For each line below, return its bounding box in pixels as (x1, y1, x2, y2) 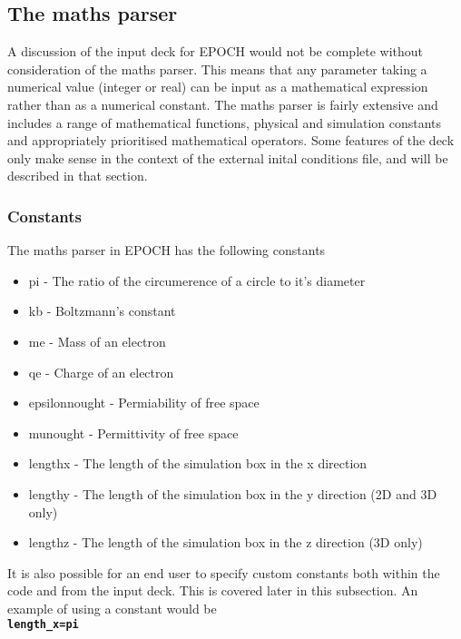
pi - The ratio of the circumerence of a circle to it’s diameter (28, 270, 366, 290)
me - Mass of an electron (28, 331, 166, 350)
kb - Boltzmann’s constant (28, 301, 176, 320)
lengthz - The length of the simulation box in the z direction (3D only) (28, 533, 423, 552)
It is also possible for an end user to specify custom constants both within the (7, 563, 440, 582)
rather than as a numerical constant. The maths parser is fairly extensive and (7, 94, 438, 113)
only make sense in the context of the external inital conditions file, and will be (7, 148, 448, 167)
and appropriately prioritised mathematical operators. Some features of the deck (7, 131, 455, 150)
